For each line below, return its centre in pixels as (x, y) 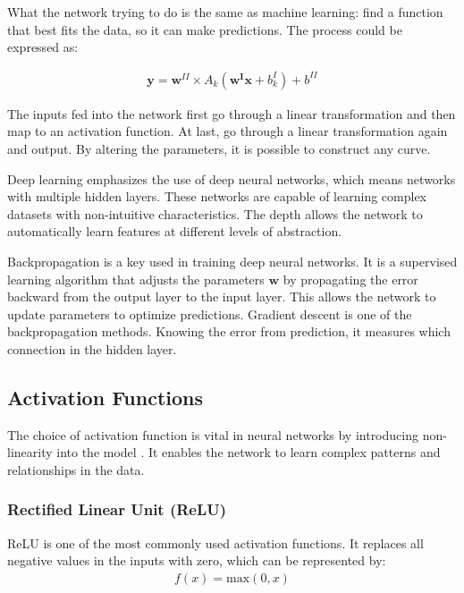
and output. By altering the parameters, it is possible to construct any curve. (219, 148)
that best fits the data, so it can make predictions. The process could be (205, 29)
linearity (30, 452)
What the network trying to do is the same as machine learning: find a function (225, 12)
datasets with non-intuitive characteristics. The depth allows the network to (215, 213)
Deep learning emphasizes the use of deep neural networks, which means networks (232, 178)
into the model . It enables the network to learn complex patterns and (249, 452)
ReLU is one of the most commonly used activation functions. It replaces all (215, 542)
